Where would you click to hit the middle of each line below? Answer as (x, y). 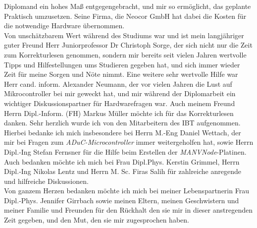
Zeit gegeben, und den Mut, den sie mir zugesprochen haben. (97, 220)
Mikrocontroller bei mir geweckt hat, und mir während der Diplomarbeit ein (120, 93)
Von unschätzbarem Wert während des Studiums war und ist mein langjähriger (124, 35)
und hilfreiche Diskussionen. (46, 181)
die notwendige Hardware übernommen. (64, 26)
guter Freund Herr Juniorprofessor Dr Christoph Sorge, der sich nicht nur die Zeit (128, 45)
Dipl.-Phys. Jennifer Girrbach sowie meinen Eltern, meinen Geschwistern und (122, 200)
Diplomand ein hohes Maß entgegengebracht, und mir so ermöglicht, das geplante (128, 6)
